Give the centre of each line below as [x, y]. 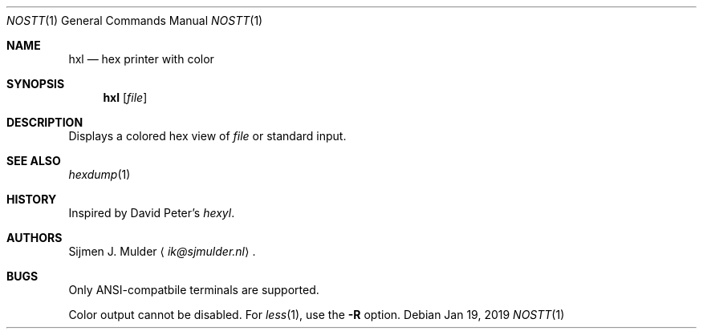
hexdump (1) [100, 174]
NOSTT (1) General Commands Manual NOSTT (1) [135, 20]
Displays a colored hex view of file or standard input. [207, 136]
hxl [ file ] [125, 97]
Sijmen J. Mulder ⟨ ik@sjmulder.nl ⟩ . [162, 251]
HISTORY [32, 199]
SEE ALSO [34, 161]
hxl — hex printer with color [141, 59]
